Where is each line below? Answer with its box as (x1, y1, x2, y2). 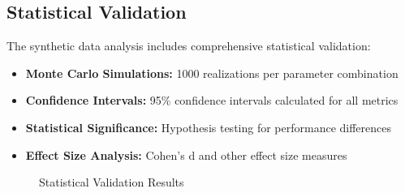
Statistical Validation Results (39, 174, 184, 191)
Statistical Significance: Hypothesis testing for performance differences (25, 118, 392, 135)
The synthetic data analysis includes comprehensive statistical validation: (6, 37, 371, 54)
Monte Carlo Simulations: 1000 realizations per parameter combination (25, 64, 399, 81)
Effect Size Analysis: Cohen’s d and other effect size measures (25, 146, 347, 163)
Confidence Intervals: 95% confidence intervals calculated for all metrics (25, 92, 399, 109)
